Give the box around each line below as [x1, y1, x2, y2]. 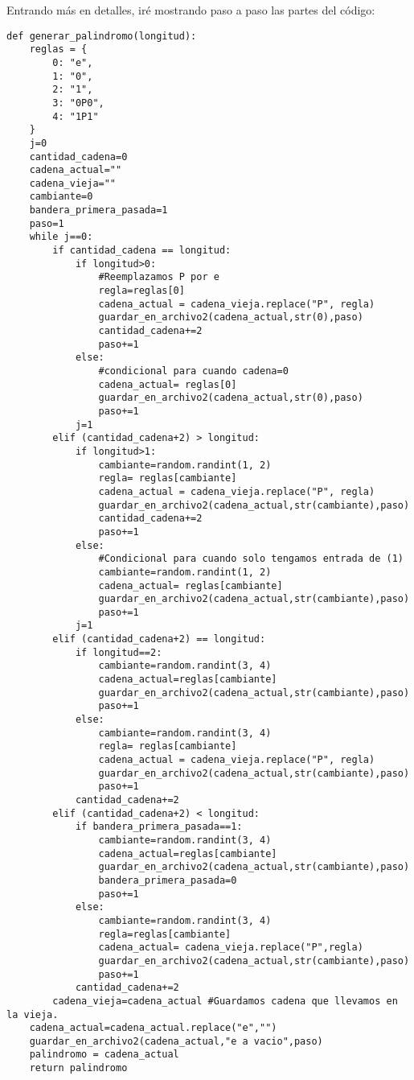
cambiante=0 [29, 191, 93, 203]
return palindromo [29, 1062, 128, 1074]
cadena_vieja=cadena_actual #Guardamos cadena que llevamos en [52, 995, 398, 1007]
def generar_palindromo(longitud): [6, 30, 197, 42]
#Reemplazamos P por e [98, 271, 219, 283]
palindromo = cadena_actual [29, 1049, 179, 1061]
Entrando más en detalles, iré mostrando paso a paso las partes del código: [6, 2, 375, 18]
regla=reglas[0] [98, 285, 185, 297]
